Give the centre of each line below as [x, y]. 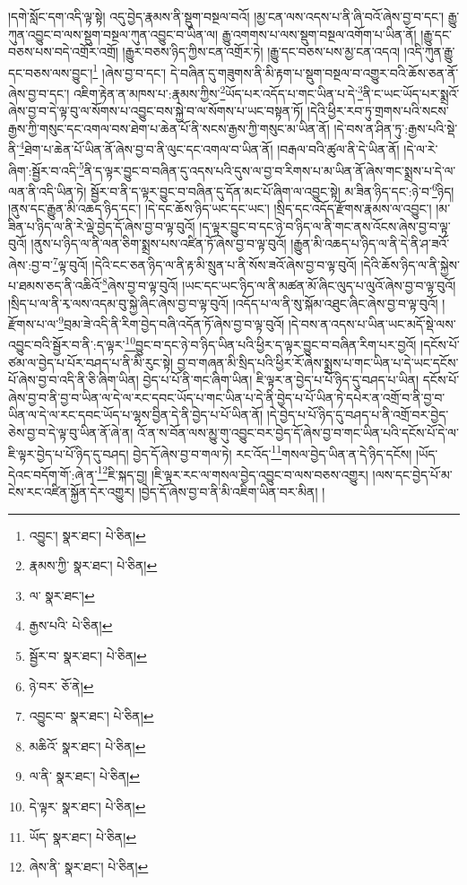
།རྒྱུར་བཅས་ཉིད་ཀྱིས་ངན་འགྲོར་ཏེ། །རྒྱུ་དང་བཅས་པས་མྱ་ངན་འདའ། [261, 52]
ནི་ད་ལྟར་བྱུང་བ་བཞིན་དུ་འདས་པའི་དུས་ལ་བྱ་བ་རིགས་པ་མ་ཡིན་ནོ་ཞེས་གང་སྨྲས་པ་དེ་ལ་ [270, 170]
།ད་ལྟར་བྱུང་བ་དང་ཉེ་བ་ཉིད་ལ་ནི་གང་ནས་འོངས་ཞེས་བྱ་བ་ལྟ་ [325, 226]
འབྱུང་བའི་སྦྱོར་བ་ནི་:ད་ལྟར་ [67, 344]
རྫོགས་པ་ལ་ [34, 323]
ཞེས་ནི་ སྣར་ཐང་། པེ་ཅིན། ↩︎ [89, 867]
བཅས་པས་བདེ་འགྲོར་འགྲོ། [63, 52]
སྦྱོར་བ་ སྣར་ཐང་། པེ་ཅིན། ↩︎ [88, 656]
